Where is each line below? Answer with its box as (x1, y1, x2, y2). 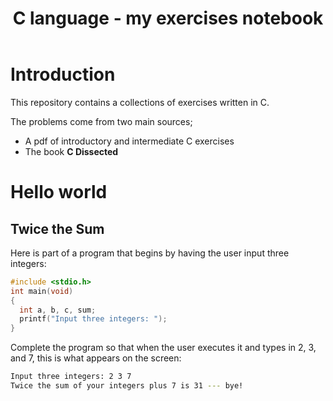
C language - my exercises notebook (12, 7, 324, 30)
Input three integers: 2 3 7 (10, 372, 132, 382)
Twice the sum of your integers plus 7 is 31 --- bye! (10, 381, 244, 391)
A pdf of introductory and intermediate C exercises (24, 135, 235, 147)
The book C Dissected (24, 145, 119, 157)
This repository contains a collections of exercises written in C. (10, 96, 270, 108)
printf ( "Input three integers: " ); (19, 314, 168, 324)
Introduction (10, 63, 116, 86)
